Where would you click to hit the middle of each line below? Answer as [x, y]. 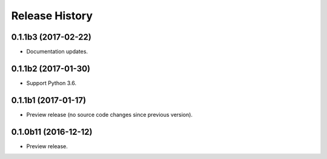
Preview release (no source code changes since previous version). [110, 114]
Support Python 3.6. [51, 83]
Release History [52, 16]
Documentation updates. [57, 52]
